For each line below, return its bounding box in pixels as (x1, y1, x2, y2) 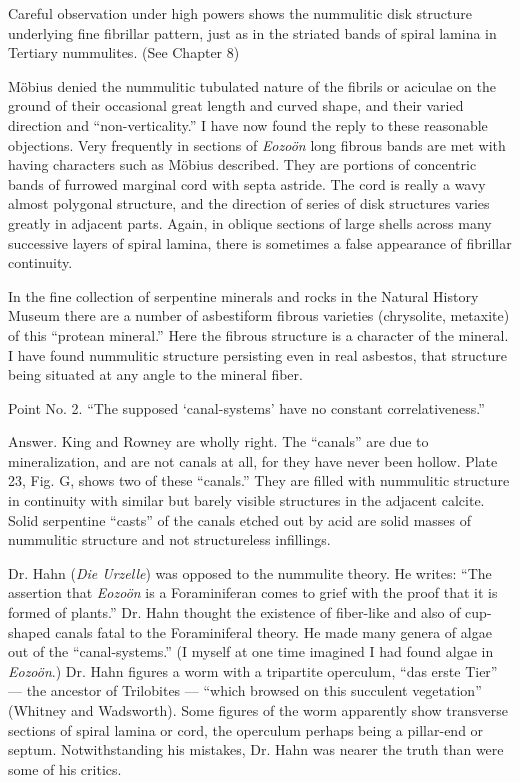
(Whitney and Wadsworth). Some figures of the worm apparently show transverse (8, 700, 508, 720)
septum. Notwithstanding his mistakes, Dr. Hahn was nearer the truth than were (8, 739, 504, 760)
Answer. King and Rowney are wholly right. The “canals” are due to (8, 431, 429, 452)
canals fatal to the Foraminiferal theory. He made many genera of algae (55, 621, 492, 642)
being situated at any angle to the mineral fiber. (8, 364, 303, 385)
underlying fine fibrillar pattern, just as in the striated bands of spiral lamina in (8, 22, 497, 43)
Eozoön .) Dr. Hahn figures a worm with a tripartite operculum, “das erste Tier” (8, 660, 498, 681)
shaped (8, 621, 51, 642)
